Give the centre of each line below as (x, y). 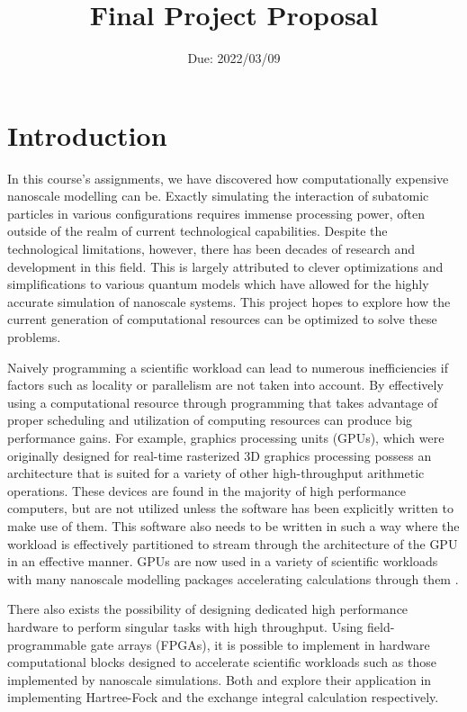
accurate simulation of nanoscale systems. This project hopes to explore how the (229, 301)
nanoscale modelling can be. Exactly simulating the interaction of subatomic (218, 196)
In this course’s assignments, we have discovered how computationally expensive (228, 178)
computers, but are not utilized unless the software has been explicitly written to (230, 508)
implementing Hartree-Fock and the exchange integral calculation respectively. (223, 697)
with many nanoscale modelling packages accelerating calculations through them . (233, 578)
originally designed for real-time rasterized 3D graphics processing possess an (220, 455)
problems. (34, 337)
